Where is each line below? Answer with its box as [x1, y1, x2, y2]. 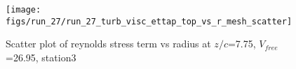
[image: [6, 5, 41, 15]
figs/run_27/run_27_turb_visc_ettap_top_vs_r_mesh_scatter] [6, 16, 292, 26]
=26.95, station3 [6, 49, 76, 64]
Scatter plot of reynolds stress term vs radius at [6, 36, 211, 51]
